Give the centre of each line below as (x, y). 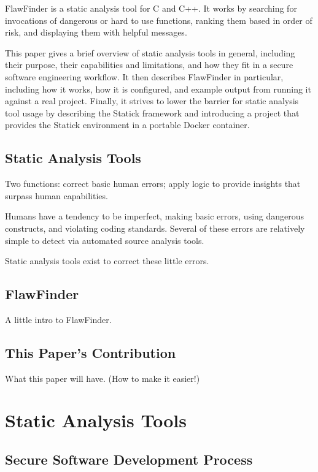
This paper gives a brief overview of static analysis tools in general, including (150, 52)
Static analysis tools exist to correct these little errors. (107, 261)
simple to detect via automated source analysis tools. (105, 240)
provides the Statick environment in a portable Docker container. (127, 125)
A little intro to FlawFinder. (58, 319)
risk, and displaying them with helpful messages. (96, 32)
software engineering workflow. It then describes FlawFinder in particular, (144, 76)
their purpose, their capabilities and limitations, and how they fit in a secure (149, 65)
